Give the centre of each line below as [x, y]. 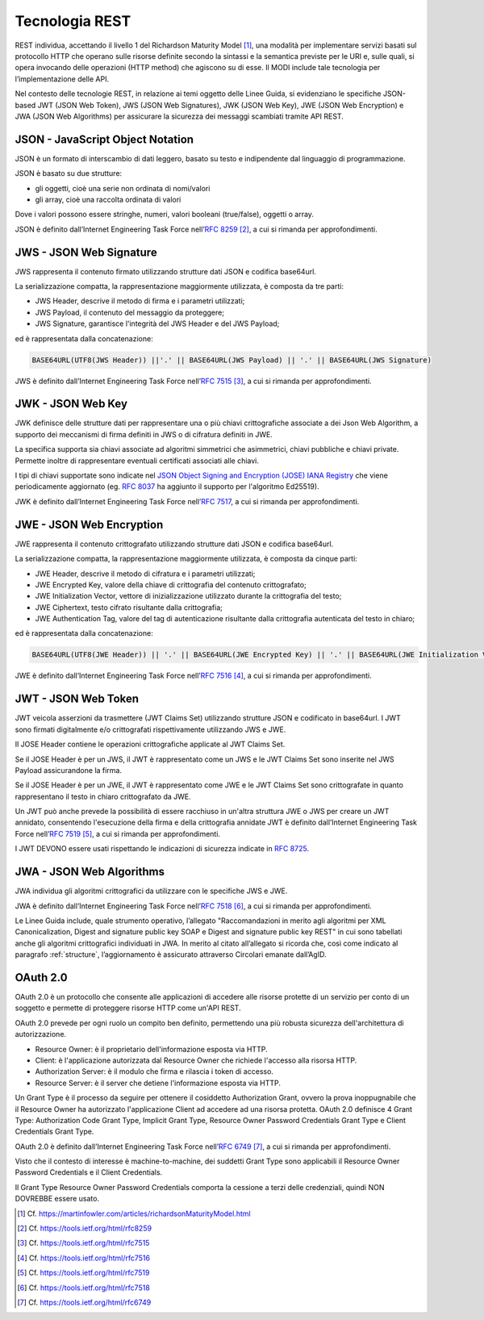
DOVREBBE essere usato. [57, 1199]
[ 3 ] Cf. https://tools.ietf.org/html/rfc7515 [83, 1243]
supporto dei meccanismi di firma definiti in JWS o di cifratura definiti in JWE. [144, 434]
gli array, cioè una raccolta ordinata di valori [108, 199]
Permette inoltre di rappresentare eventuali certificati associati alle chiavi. [137, 461]
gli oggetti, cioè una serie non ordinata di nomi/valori [123, 188]
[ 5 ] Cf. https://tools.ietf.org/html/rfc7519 [83, 1273]
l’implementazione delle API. [62, 79]
